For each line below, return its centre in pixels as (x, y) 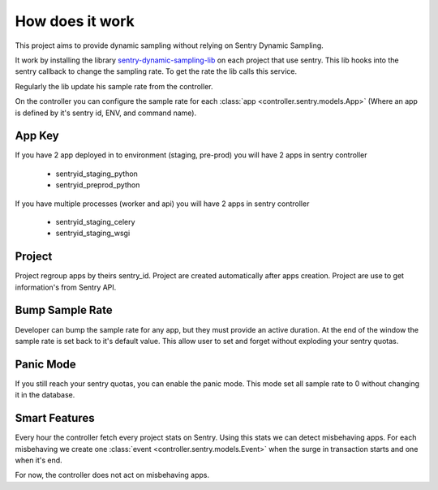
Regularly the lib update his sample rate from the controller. (114, 86)
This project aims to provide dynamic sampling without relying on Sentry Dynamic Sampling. (169, 45)
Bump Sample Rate (64, 310)
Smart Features (55, 418)
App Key (37, 136)
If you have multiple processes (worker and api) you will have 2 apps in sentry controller (162, 204)
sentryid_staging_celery (95, 221)
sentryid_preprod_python (98, 185)
